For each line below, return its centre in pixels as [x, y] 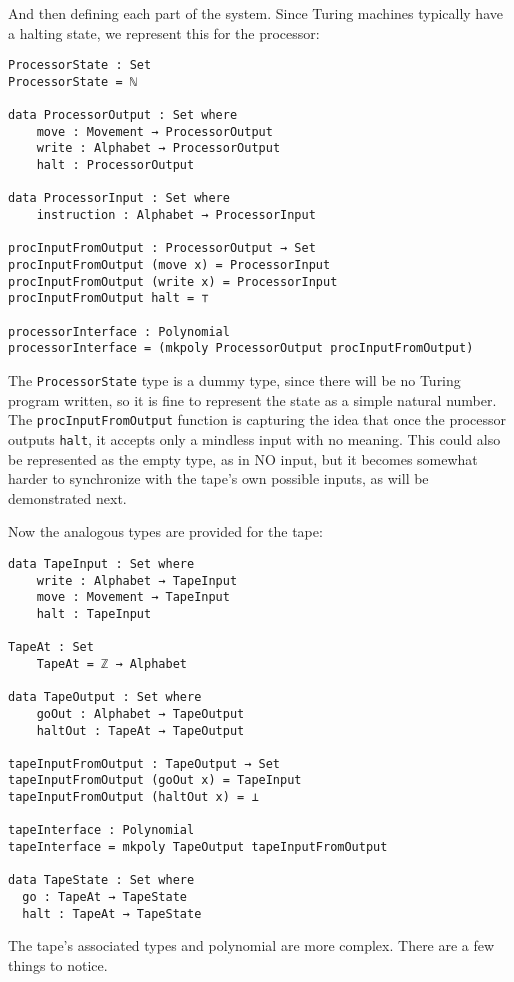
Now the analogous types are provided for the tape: [165, 531]
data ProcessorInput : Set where [119, 198]
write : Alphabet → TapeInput [137, 580]
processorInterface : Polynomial [119, 331]
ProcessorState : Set [80, 65]
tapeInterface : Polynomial [101, 830]
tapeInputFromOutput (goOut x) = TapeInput [155, 780]
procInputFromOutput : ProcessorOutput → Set [162, 248]
